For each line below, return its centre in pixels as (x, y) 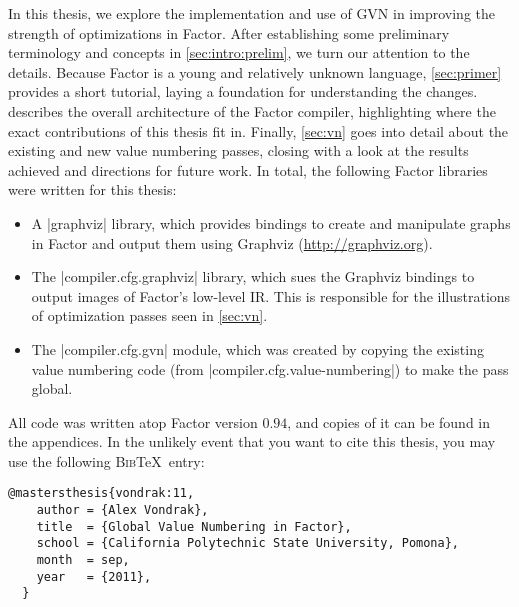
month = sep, (83, 560)
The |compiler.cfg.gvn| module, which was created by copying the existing (257, 348)
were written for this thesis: (92, 189)
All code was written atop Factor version (133, 421)
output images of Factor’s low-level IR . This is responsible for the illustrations (271, 295)
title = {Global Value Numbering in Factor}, (194, 526)
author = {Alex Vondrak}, (122, 510)
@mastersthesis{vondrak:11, (101, 493)
